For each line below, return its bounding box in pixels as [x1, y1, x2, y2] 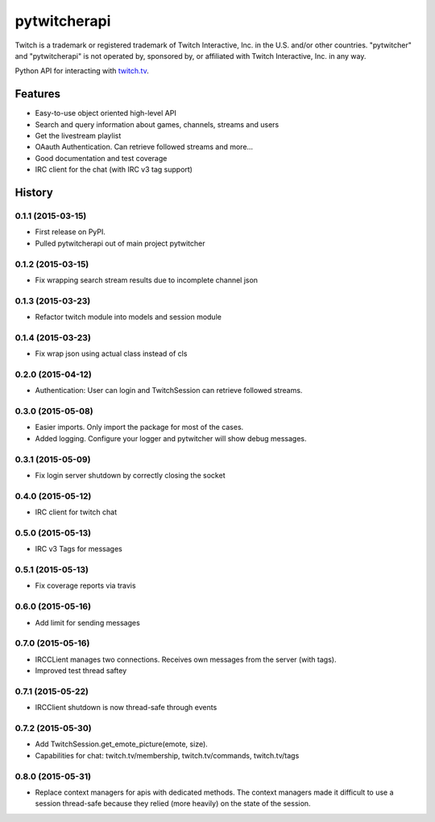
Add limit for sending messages [35, 618, 140, 627]
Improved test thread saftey [35, 666, 127, 675]
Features [14, 87, 60, 101]
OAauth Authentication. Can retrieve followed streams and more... [35, 142, 254, 152]
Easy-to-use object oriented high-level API [35, 109, 176, 118]
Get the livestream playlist [35, 131, 122, 141]
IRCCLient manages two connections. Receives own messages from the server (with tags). [35, 655, 337, 664]
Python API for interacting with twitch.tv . [14, 66, 149, 76]
